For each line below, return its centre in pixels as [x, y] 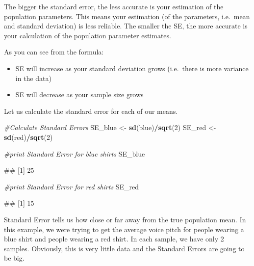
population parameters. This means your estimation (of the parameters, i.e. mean [127, 16]
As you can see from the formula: [54, 52]
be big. [14, 258]
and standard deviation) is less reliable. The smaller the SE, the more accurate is [126, 26]
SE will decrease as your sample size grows [79, 94]
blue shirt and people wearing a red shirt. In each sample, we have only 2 [114, 239]
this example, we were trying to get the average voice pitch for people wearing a [124, 229]
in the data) [33, 78]
